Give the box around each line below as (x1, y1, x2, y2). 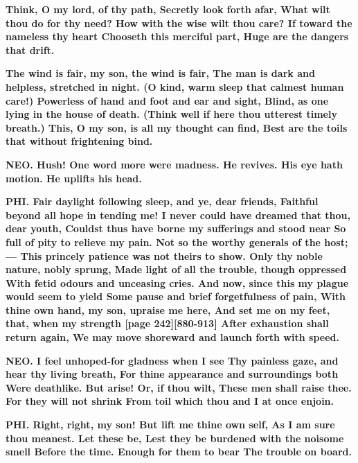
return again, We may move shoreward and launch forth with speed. (6, 330, 339, 344)
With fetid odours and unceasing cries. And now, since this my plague (6, 275, 349, 290)
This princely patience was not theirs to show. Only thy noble (20, 248, 323, 263)
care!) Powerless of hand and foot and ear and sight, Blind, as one (6, 93, 329, 107)
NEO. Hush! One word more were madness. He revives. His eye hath (6, 157, 343, 171)
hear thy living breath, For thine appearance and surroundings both (6, 367, 339, 381)
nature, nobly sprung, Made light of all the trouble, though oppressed (6, 262, 347, 277)
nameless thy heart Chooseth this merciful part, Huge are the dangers (6, 29, 349, 44)
